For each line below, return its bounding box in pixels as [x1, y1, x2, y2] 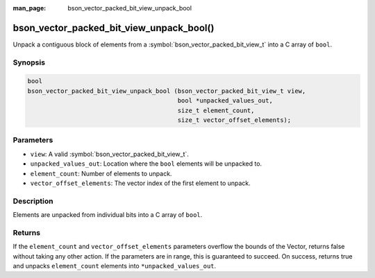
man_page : [12, 4, 47, 12]
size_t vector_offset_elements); [177, 116, 292, 124]
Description [12, 196, 53, 206]
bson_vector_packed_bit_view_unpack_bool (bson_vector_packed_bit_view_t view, [27, 87, 306, 95]
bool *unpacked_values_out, [177, 97, 274, 105]
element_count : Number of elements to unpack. [30, 169, 172, 177]
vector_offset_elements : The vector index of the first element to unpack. [30, 179, 251, 187]
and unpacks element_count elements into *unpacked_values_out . [12, 261, 217, 270]
